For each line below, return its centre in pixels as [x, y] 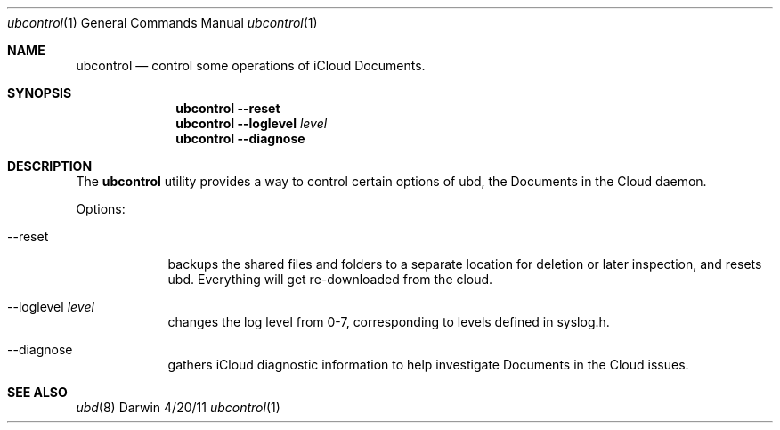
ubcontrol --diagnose [240, 138]
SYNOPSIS [40, 93]
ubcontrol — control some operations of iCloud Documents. [251, 65]
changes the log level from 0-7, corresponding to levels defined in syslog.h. [389, 322]
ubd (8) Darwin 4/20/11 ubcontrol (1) [178, 407]
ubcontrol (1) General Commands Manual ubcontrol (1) [162, 23]
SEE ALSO [37, 392]
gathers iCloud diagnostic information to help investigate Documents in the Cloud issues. [428, 365]
